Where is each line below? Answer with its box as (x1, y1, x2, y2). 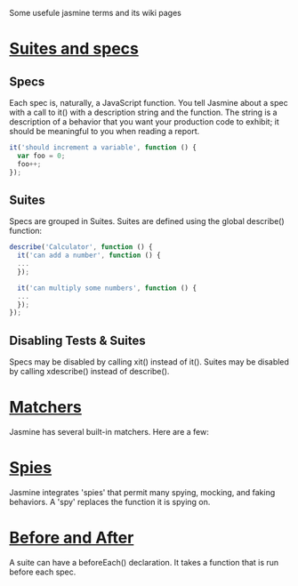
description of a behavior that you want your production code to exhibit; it (9, 116, 280, 127)
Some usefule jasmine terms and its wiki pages (9, 8, 182, 18)
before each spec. (9, 566, 77, 577)
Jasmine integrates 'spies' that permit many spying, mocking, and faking (9, 487, 276, 497)
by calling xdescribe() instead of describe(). (9, 366, 170, 377)
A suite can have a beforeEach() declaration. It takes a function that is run (9, 557, 279, 567)
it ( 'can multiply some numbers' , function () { (17, 284, 197, 293)
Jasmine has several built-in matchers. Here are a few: (9, 427, 209, 437)
